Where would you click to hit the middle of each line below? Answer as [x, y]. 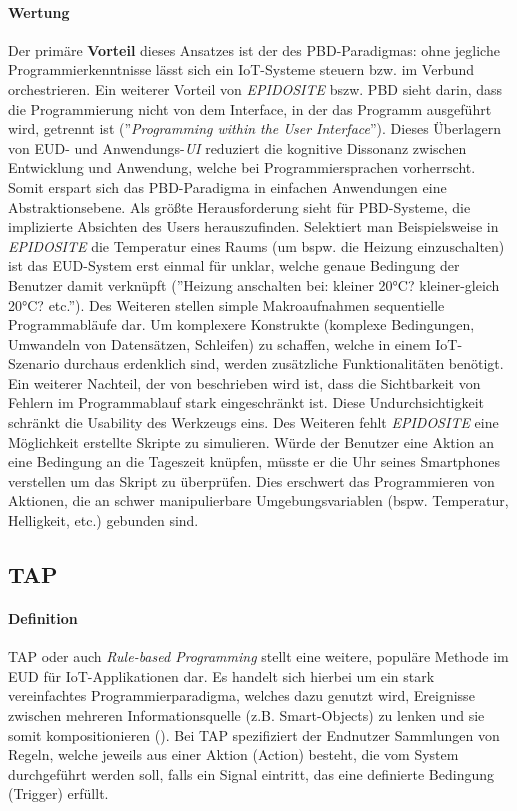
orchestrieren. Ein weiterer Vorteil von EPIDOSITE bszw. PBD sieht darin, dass [255, 88]
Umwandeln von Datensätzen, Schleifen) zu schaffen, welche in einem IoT [233, 343]
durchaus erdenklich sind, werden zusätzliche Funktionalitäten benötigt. [284, 363]
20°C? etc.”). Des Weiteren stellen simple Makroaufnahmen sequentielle [226, 304]
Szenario [34, 363]
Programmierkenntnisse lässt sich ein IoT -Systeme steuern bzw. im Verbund [241, 69]
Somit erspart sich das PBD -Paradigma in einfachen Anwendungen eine [227, 186]
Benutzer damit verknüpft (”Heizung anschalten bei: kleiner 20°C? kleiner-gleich [254, 284]
